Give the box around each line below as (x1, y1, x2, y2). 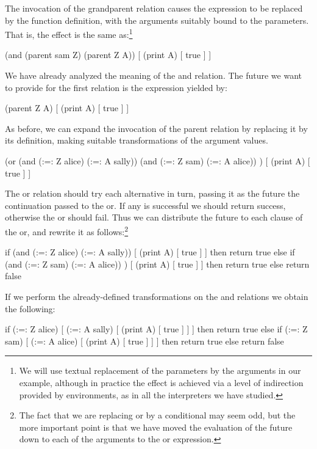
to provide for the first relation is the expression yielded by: (5, 81, 227, 93)
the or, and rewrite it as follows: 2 (5, 223, 129, 238)
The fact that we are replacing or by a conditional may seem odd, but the (19, 409, 296, 422)
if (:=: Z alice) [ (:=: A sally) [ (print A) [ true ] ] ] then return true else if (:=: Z (5, 323, 308, 335)
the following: (5, 302, 55, 315)
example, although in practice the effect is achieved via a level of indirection (19, 376, 304, 389)
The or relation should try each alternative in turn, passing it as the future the (5, 187, 300, 200)
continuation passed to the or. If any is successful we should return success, (5, 199, 286, 211)
